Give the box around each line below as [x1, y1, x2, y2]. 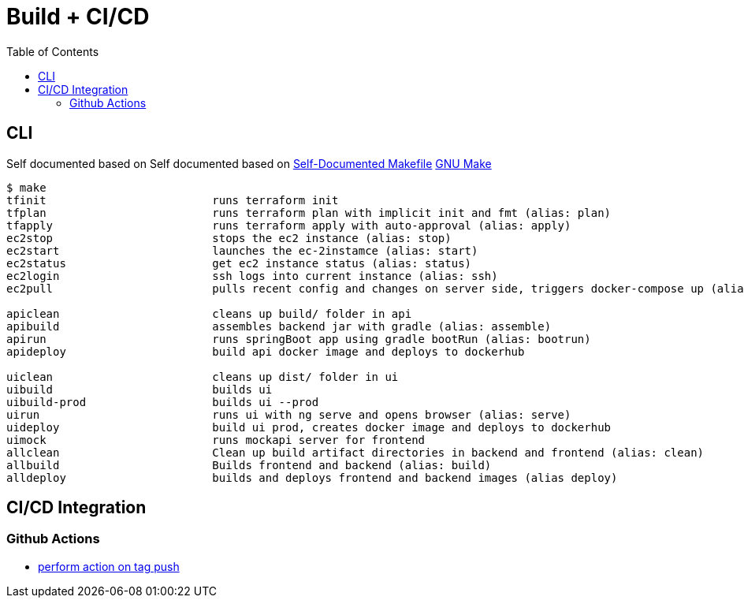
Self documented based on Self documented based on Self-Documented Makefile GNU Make [6, 156, 492, 170]
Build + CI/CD [6, 3, 150, 30]
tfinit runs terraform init [6, 193, 339, 207]
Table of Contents [6, 44, 99, 58]
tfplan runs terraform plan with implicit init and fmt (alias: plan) [6, 206, 612, 219]
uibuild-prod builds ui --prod [6, 395, 319, 408]
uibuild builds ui [6, 382, 273, 396]
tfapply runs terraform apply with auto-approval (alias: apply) [6, 218, 571, 232]
